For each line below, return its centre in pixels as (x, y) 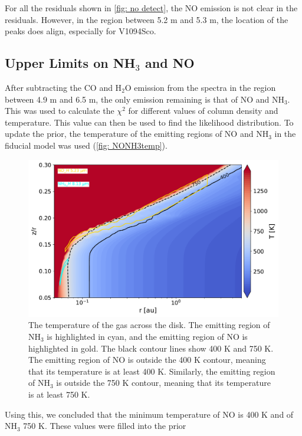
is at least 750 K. (59, 394)
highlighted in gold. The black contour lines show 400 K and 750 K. (151, 348)
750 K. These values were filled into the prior (105, 426)
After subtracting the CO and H (63, 87)
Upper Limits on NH (70, 63)
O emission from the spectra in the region (200, 87)
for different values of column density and (203, 111)
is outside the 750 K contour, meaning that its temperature (163, 383)
